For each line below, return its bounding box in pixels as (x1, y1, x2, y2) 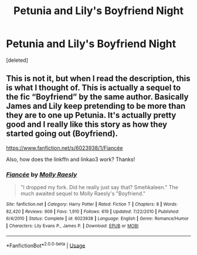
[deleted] (6, 56, 28, 63)
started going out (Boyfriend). (6, 129, 118, 139)
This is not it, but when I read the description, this (6, 73, 191, 83)
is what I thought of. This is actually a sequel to (6, 83, 181, 93)
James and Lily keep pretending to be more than (6, 101, 186, 111)
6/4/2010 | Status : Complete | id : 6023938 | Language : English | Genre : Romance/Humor (6, 216, 189, 222)
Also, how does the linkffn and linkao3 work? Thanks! (6, 156, 135, 163)
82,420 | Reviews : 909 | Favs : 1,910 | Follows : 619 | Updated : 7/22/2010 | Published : (6, 209, 180, 214)
